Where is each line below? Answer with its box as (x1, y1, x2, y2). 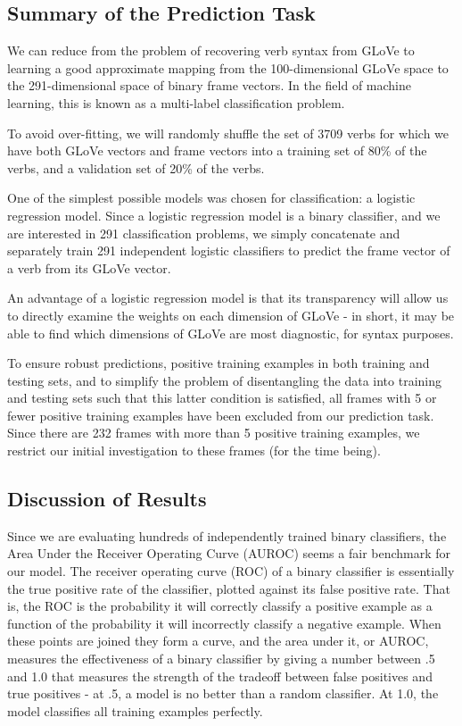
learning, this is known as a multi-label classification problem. (7, 93, 345, 112)
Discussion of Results (7, 485, 207, 513)
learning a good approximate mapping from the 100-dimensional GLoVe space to (7, 58, 449, 77)
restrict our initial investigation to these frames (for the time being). (7, 441, 381, 460)
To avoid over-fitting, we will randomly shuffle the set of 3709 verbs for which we (7, 123, 450, 142)
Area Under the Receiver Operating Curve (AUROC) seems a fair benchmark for (7, 544, 451, 563)
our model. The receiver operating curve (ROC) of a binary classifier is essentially (7, 562, 455, 580)
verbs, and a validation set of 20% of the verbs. (7, 158, 265, 177)
